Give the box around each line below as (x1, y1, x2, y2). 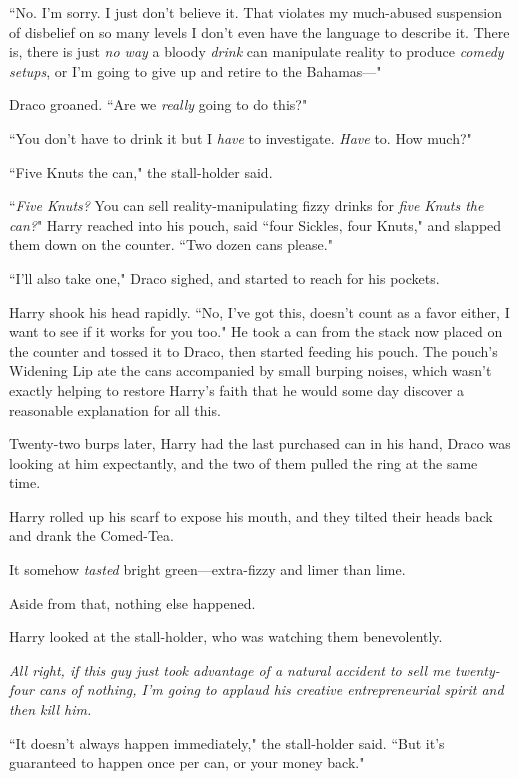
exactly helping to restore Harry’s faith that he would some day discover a (9, 379, 465, 400)
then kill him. (9, 699, 92, 720)
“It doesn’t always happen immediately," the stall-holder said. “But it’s (9, 732, 445, 753)
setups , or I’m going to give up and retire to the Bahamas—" (9, 60, 382, 81)
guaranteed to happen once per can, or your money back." (9, 752, 365, 773)
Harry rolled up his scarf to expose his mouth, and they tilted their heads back (9, 505, 493, 526)
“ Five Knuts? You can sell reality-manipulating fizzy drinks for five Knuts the (9, 195, 484, 216)
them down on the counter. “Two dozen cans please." (9, 234, 333, 255)
